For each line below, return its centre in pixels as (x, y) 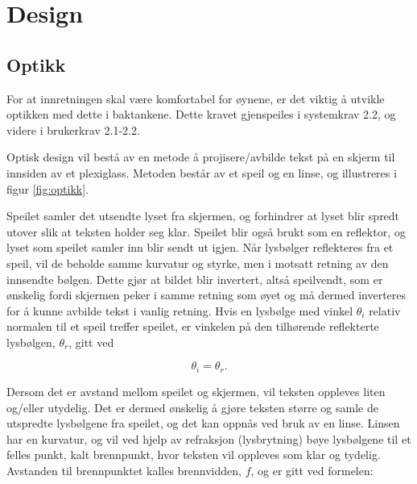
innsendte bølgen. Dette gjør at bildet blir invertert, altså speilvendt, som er (195, 279)
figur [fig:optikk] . (47, 188)
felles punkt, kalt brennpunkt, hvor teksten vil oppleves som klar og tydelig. (194, 455)
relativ (385, 310)
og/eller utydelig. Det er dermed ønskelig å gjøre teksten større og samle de (192, 407)
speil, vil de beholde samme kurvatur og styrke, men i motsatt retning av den (198, 263)
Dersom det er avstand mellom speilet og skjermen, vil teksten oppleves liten (196, 391)
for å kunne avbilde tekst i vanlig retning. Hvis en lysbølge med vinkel (180, 310)
